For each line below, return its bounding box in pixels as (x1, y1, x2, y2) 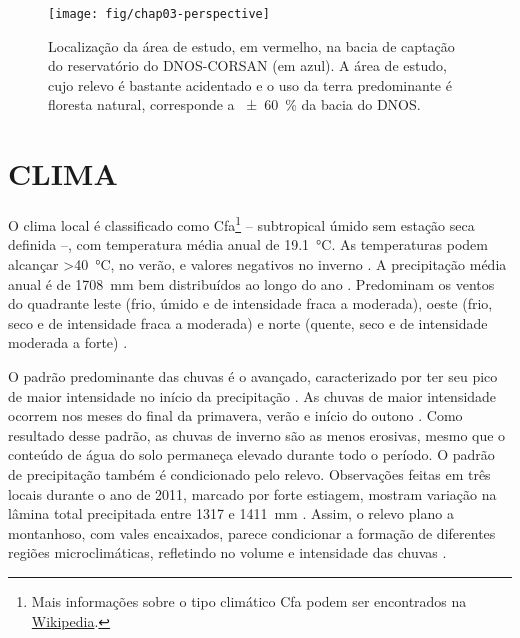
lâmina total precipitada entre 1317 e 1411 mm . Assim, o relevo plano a (8, 503, 454, 524)
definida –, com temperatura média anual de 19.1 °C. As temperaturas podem (8, 234, 489, 255)
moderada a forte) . (8, 332, 128, 353)
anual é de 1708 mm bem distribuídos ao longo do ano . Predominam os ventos (8, 273, 495, 294)
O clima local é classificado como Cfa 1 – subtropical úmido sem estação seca (8, 212, 475, 235)
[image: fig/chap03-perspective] (48, 7, 270, 21)
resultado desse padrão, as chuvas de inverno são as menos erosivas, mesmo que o (8, 424, 506, 445)
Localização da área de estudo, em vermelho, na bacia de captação (48, 35, 455, 56)
